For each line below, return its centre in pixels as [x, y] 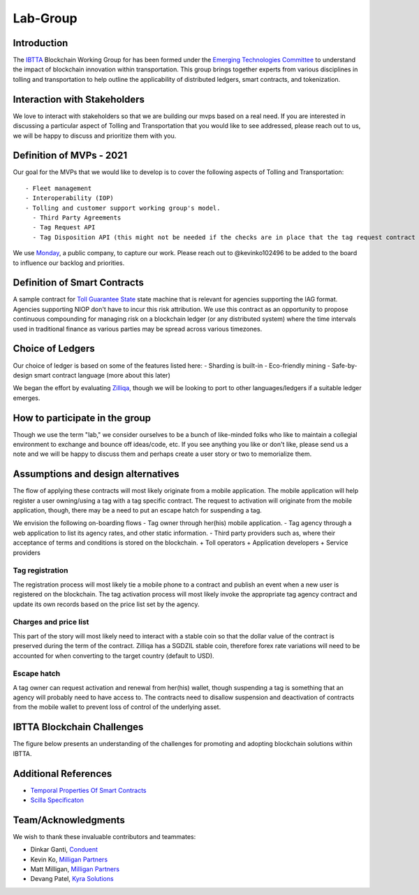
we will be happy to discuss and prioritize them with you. [95, 136]
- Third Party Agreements [77, 218]
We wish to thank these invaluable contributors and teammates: [104, 836]
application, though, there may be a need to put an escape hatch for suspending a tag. [137, 510]
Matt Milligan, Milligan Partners [75, 869]
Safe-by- [345, 365]
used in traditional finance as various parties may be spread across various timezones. [138, 329]
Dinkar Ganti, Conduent [64, 850]
